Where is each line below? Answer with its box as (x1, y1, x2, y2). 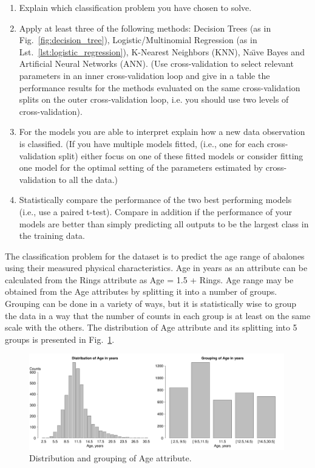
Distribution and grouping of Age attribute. (29, 452, 192, 464)
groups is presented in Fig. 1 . (5, 332, 115, 345)
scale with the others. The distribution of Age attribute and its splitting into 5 (5, 321, 297, 334)
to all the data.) (58, 173, 118, 185)
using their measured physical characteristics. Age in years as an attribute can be (5, 261, 308, 274)
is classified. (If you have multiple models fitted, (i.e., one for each (19, 137, 265, 150)
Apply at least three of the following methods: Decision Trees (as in (19, 21, 271, 34)
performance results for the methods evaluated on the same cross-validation (19, 81, 300, 94)
